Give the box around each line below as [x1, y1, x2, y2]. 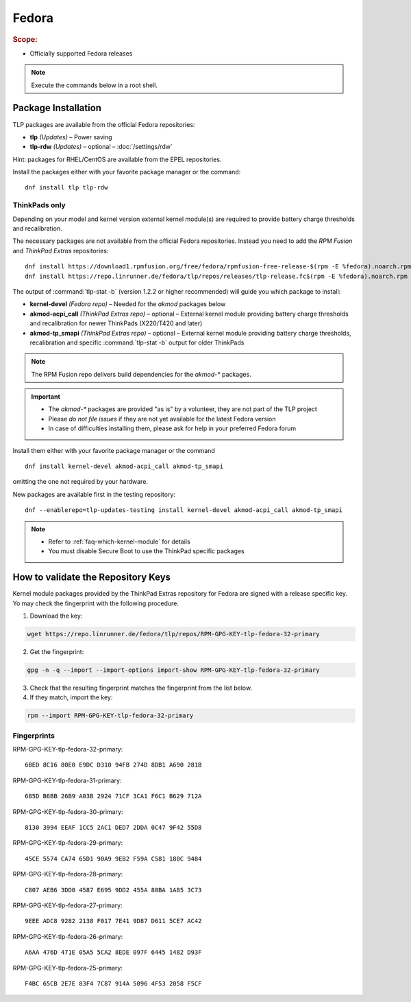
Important [31, 393, 61, 401]
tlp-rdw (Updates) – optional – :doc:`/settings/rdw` [29, 143, 173, 151]
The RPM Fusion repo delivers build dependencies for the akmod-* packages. [31, 370, 251, 378]
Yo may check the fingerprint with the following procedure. [12, 599, 179, 607]
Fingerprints [12, 731, 55, 741]
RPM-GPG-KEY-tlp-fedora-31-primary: [12, 776, 122, 784]
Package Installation [12, 102, 102, 114]
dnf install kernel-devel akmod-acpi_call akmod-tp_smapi [25, 463, 224, 470]
